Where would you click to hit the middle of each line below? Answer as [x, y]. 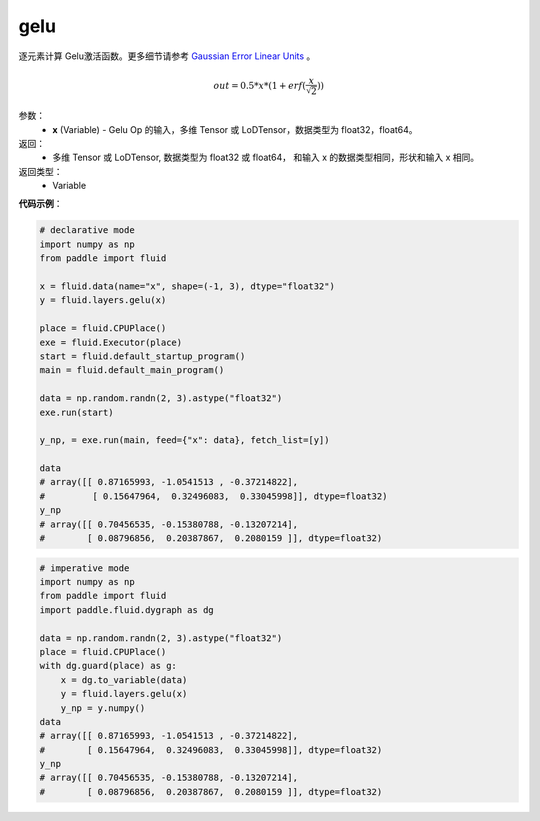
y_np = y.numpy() [103, 708]
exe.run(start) [76, 412]
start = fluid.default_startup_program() [142, 356]
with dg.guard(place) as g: [108, 666]
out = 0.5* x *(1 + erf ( [260, 85]
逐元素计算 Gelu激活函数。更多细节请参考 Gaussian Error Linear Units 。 [167, 56]
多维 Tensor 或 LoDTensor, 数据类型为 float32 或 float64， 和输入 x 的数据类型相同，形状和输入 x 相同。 [266, 157]
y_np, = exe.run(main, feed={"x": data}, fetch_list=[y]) [184, 440]
